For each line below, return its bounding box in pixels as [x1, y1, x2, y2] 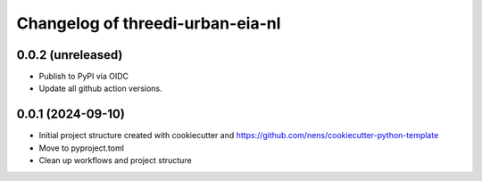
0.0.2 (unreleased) [16, 47, 123, 62]
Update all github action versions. [38, 83, 162, 94]
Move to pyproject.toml [38, 143, 125, 153]
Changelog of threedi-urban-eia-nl [16, 13, 281, 33]
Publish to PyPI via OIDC [38, 71, 129, 82]
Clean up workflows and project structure [38, 155, 192, 166]
